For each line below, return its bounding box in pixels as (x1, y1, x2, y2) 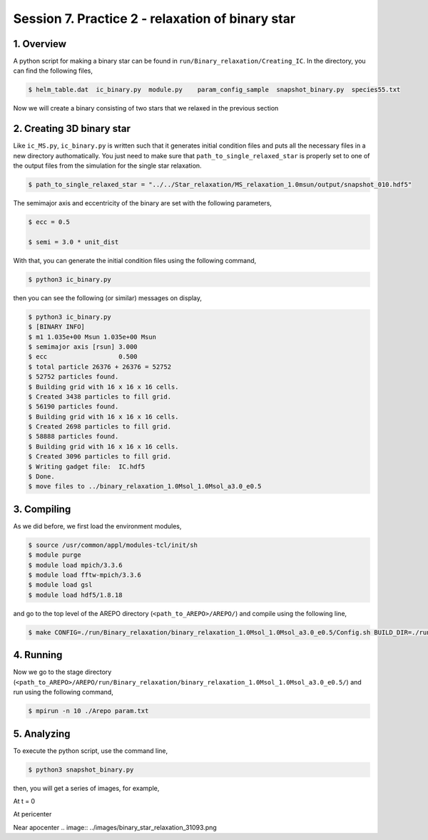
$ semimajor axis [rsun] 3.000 (28, 342, 138, 351)
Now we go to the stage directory (13, 667, 112, 677)
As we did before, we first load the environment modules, (13, 521, 182, 531)
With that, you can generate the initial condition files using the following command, (13, 256, 257, 265)
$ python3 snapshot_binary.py (28, 765, 134, 774)
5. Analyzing (13, 727, 71, 739)
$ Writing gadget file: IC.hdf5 (28, 462, 146, 471)
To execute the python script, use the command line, (13, 746, 168, 755)
